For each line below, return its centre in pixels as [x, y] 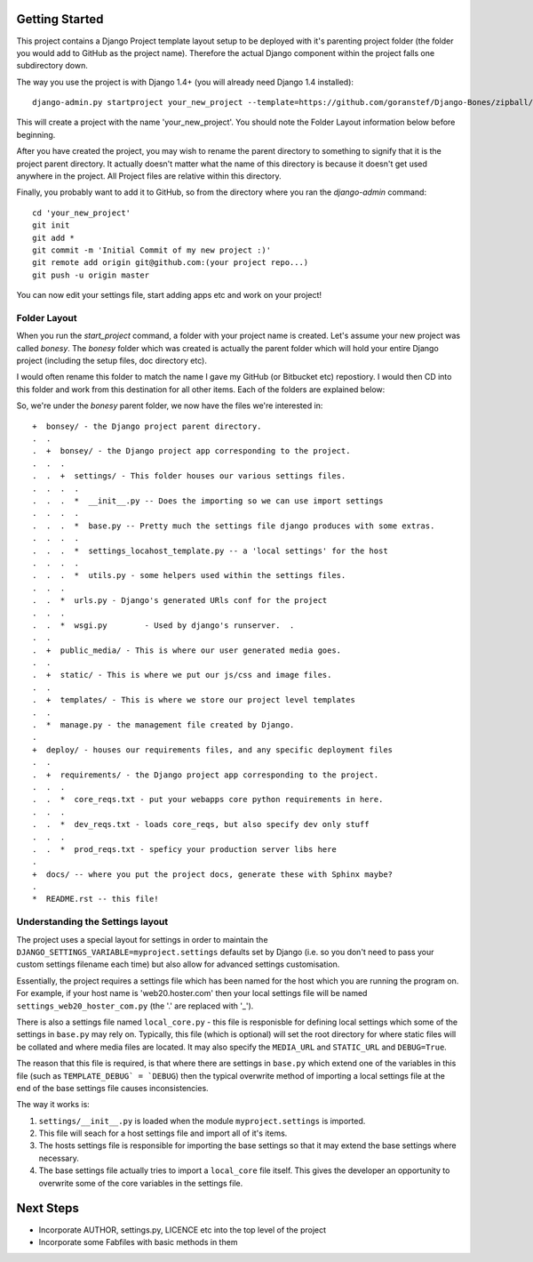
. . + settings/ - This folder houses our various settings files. [189, 476]
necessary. [59, 1158]
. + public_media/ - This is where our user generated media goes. [187, 650]
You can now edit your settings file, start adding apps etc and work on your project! [169, 295]
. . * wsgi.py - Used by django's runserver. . [163, 625]
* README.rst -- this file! [95, 899]
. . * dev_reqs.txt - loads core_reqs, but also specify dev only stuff [201, 824]
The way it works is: [53, 1105]
